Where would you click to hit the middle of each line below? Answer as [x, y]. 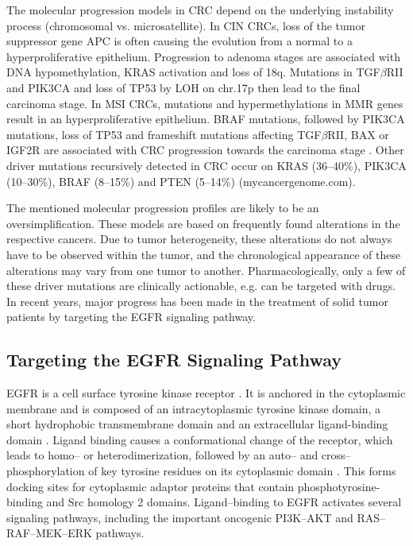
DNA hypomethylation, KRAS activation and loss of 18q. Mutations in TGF [193, 72]
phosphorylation [46, 471]
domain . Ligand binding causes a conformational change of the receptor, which [200, 439]
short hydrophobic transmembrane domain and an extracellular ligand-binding [197, 424]
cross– [336, 455]
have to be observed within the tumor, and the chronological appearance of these [204, 254]
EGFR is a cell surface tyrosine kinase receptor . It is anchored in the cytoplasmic [206, 393]
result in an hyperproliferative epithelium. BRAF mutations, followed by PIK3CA [206, 119]
